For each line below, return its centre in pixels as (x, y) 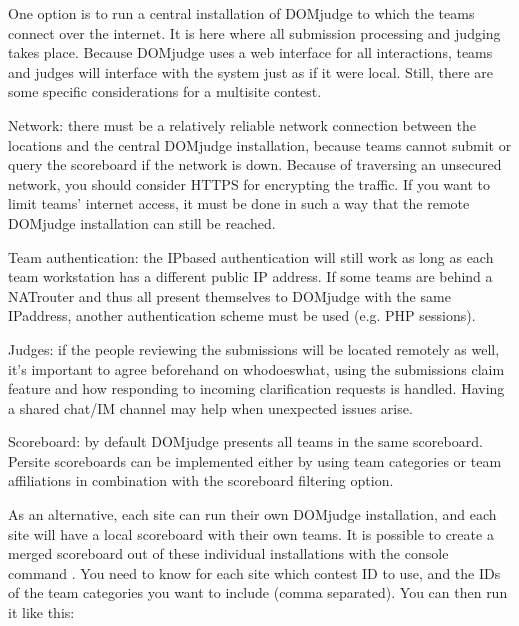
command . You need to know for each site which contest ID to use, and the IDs (254, 572)
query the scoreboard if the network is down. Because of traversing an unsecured (255, 164)
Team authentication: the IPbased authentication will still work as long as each (251, 256)
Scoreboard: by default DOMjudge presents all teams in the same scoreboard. (245, 441)
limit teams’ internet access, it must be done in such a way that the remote (239, 203)
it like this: (41, 612)
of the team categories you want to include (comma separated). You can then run (258, 592)
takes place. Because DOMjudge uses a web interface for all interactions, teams (250, 52)
